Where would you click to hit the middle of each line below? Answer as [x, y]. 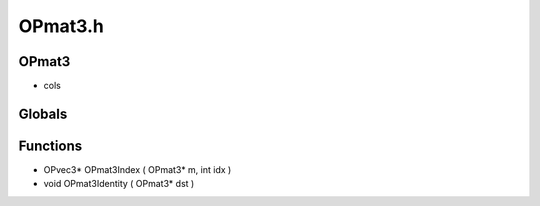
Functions [50, 145]
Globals [43, 113]
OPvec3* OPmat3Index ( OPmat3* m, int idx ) [137, 169]
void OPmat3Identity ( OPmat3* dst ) [119, 184]
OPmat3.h [61, 26]
